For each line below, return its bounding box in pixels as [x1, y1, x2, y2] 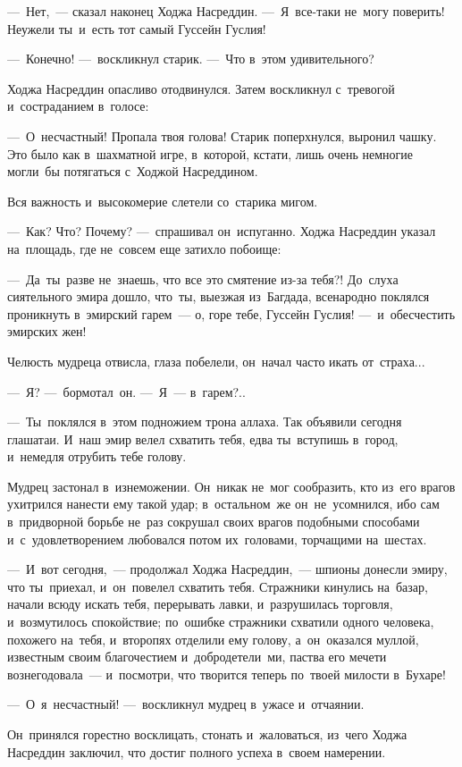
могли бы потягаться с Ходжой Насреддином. [7, 162, 258, 181]
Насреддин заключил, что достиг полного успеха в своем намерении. [7, 742, 386, 761]
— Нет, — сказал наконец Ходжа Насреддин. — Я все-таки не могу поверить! [7, 2, 445, 20]
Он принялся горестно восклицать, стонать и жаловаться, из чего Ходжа [7, 725, 407, 743]
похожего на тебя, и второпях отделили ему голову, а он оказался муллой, [7, 629, 419, 648]
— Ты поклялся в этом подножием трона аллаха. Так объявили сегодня [7, 412, 402, 431]
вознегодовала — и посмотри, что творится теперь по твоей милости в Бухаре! [7, 664, 446, 683]
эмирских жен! [7, 322, 87, 341]
